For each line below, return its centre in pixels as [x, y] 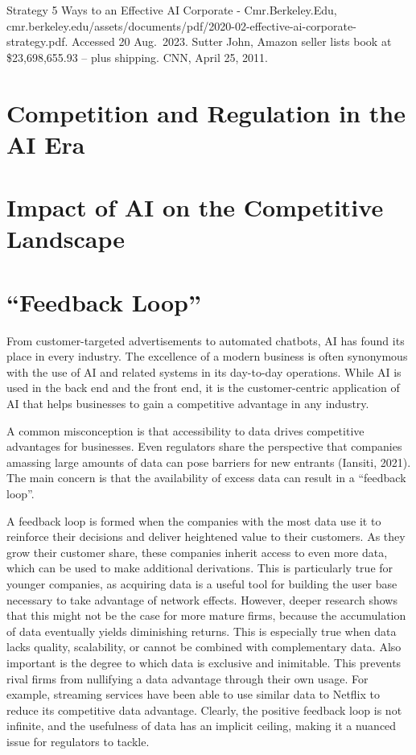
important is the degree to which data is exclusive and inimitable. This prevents [204, 662]
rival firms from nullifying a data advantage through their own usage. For [187, 678]
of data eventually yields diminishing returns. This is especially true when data [202, 631]
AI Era [46, 144]
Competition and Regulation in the [206, 112]
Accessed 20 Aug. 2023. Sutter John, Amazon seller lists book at [232, 41]
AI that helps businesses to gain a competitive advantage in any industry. [188, 403]
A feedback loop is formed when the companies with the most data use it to [194, 520]
